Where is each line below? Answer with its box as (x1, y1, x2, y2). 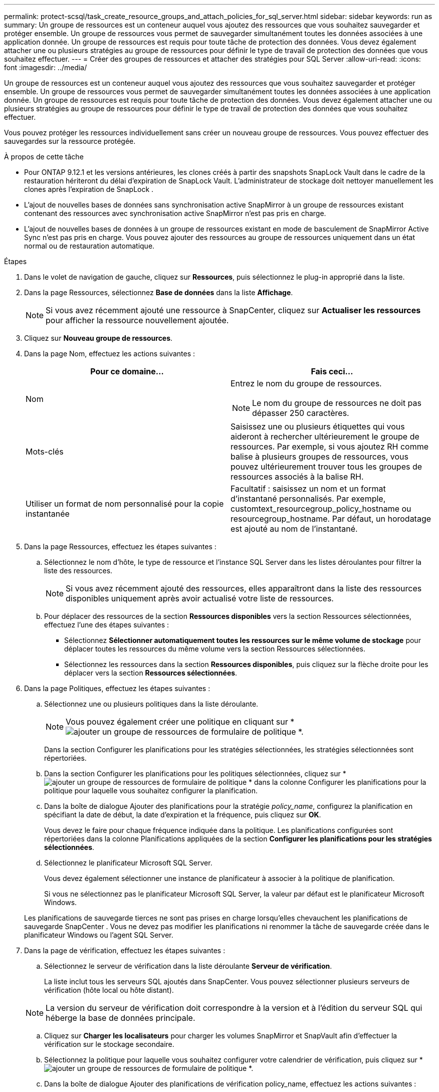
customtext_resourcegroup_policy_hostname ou (231, 504, 411, 514)
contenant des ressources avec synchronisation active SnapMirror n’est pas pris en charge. (24, 209, 326, 217)
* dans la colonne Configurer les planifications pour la (249, 778, 426, 786)
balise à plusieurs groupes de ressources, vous (231, 452, 408, 462)
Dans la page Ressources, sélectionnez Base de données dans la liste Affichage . (24, 288, 293, 297)
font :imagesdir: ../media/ (4, 63, 87, 72)
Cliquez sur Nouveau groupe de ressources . (24, 334, 173, 342)
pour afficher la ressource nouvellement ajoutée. (46, 315, 229, 325)
